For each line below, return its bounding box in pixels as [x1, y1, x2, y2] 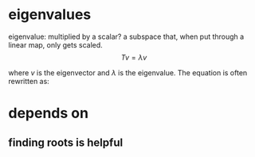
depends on [8, 105, 89, 122]
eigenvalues [8, 6, 92, 24]
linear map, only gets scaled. [8, 40, 104, 49]
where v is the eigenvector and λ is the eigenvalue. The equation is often [8, 67, 248, 77]
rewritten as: [8, 76, 49, 86]
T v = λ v [120, 52, 147, 62]
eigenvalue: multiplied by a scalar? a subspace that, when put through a [8, 32, 245, 41]
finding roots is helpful [8, 136, 124, 149]
